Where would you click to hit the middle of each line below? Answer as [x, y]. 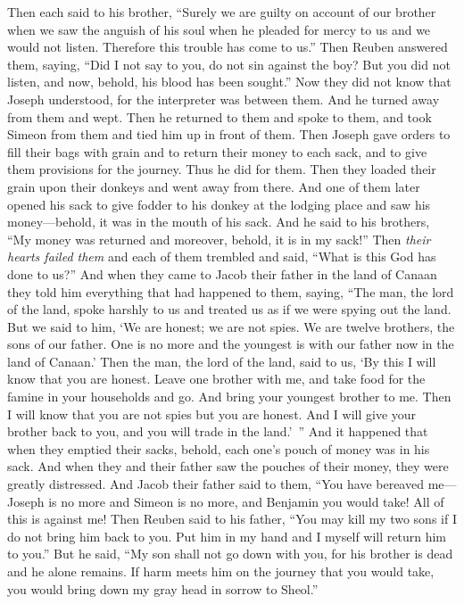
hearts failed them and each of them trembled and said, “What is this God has [222, 256]
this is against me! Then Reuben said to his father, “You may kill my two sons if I [232, 519]
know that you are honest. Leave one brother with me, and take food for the [216, 379]
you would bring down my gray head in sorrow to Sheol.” [163, 588]
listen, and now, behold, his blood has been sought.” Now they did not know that [229, 82]
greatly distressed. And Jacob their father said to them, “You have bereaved [215, 484]
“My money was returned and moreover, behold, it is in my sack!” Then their [219, 239]
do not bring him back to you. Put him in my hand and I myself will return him [227, 536]
